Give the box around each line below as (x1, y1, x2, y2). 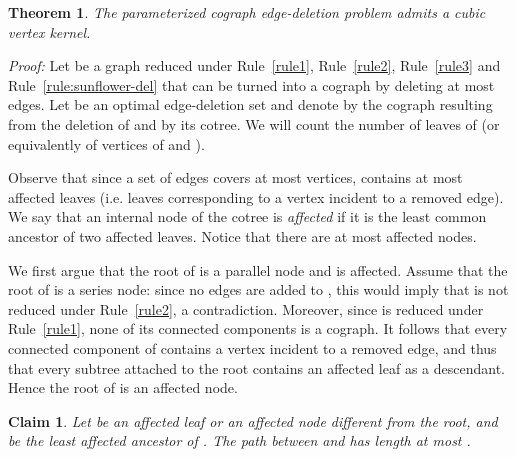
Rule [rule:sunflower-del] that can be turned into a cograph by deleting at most (8, 74, 495, 95)
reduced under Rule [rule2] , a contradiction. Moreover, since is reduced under (8, 298, 484, 319)
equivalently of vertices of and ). (8, 133, 205, 154)
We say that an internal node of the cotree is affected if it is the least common (8, 206, 487, 227)
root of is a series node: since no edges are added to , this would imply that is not (8, 279, 509, 300)
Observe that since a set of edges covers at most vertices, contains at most (8, 167, 463, 188)
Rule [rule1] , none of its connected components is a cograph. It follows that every (8, 318, 508, 339)
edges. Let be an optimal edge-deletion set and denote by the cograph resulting (8, 94, 493, 115)
